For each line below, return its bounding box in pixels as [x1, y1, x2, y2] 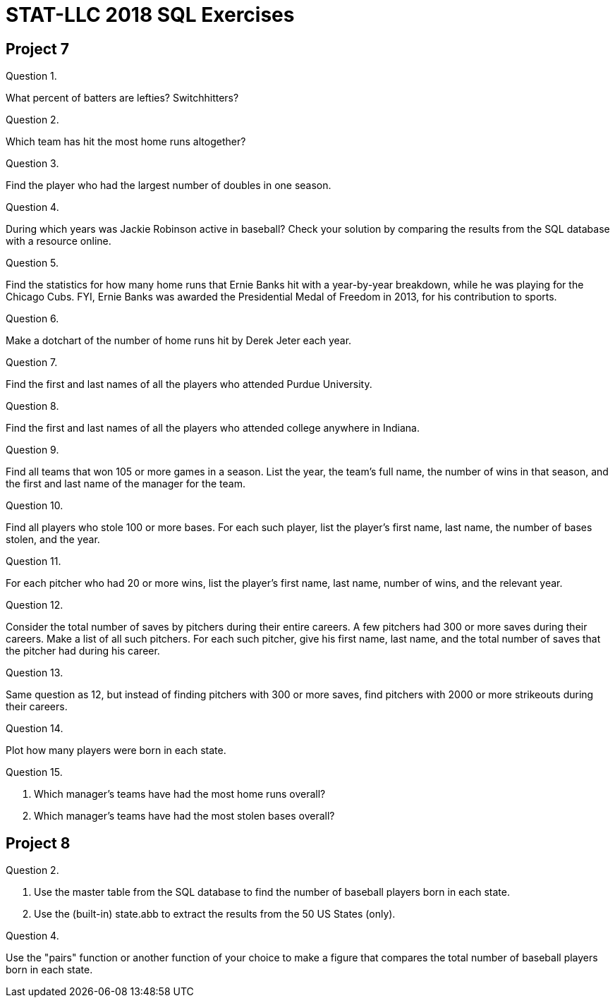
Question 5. [6, 257, 59, 269]
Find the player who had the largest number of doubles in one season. [6, 179, 331, 192]
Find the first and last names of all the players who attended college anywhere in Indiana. [6, 422, 420, 434]
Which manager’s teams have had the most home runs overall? [34, 788, 326, 801]
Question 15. [6, 766, 63, 779]
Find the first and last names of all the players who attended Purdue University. [6, 378, 372, 391]
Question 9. [6, 444, 59, 456]
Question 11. [6, 555, 61, 568]
